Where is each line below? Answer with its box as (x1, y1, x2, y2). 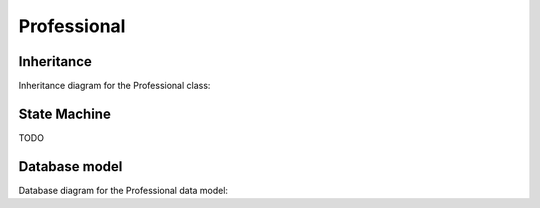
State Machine (18, 105, 112, 122)
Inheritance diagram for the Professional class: (18, 80, 211, 92)
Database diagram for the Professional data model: (18, 184, 229, 196)
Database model (18, 158, 123, 175)
